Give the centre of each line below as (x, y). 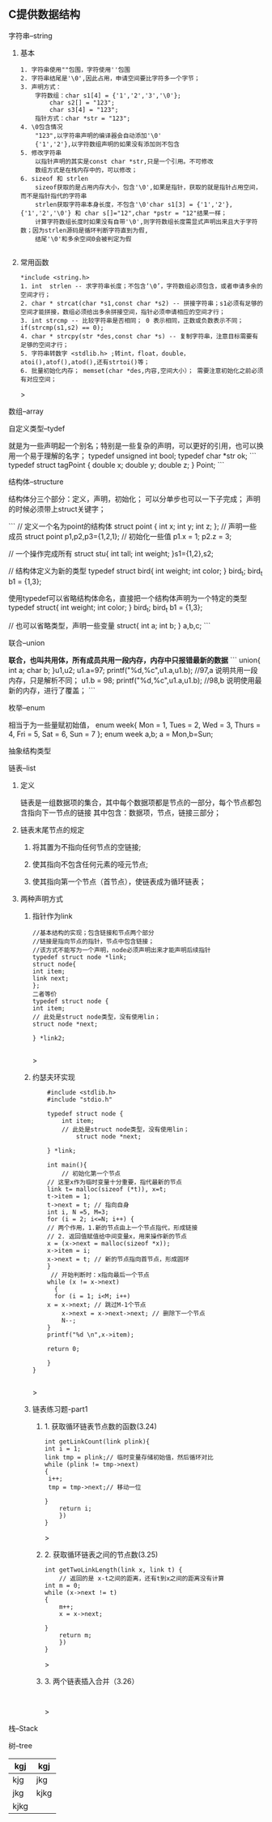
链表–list (22, 768)
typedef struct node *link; (79, 958)
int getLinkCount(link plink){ (97, 1442)
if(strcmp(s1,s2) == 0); (62, 328)
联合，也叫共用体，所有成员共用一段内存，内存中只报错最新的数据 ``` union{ (135, 660)
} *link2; (49, 1039)
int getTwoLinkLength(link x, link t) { (113, 1570)
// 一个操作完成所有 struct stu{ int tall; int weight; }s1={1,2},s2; (111, 553)
